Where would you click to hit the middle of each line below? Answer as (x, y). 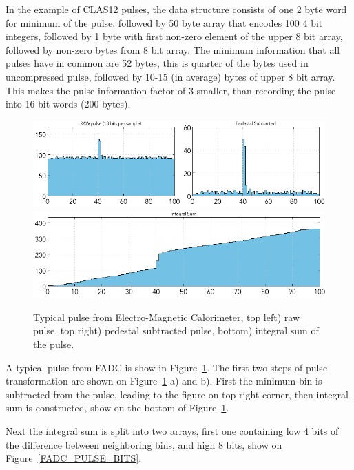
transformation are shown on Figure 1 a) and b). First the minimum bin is (164, 381)
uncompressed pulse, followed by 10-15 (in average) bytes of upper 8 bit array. (170, 76)
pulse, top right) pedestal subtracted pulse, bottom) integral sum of (176, 330)
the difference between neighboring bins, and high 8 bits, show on (144, 444)
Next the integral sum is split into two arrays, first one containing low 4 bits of (172, 430)
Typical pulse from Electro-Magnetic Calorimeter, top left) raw (167, 317)
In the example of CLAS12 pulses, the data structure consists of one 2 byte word (176, 9)
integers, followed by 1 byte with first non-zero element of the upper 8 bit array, (174, 36)
